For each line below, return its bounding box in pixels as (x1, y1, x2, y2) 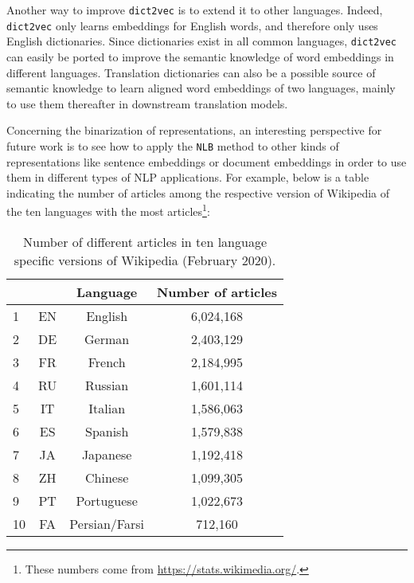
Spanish (84, 421, 129, 440)
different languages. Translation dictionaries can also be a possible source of (6, 64, 376, 80)
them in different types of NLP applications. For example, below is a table (6, 169, 369, 186)
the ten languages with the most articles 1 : (6, 201, 210, 220)
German (84, 329, 130, 348)
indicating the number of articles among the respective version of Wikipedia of (6, 184, 390, 201)
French (88, 352, 126, 371)
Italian (88, 398, 126, 417)
